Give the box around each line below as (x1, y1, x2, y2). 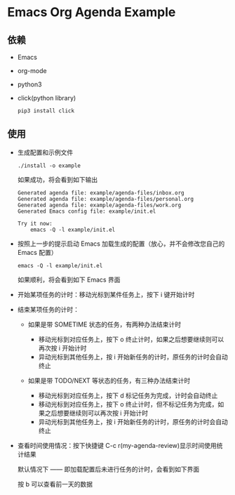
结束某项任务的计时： (17, 305, 79, 313)
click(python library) (17, 94, 76, 102)
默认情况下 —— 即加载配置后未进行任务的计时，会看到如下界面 (17, 465, 200, 473)
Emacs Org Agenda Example (7, 4, 176, 20)
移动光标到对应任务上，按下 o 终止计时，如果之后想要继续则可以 (38, 335, 224, 343)
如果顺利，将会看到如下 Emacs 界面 (17, 275, 121, 284)
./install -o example (17, 162, 81, 169)
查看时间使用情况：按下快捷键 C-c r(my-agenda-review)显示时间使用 (17, 441, 217, 449)
